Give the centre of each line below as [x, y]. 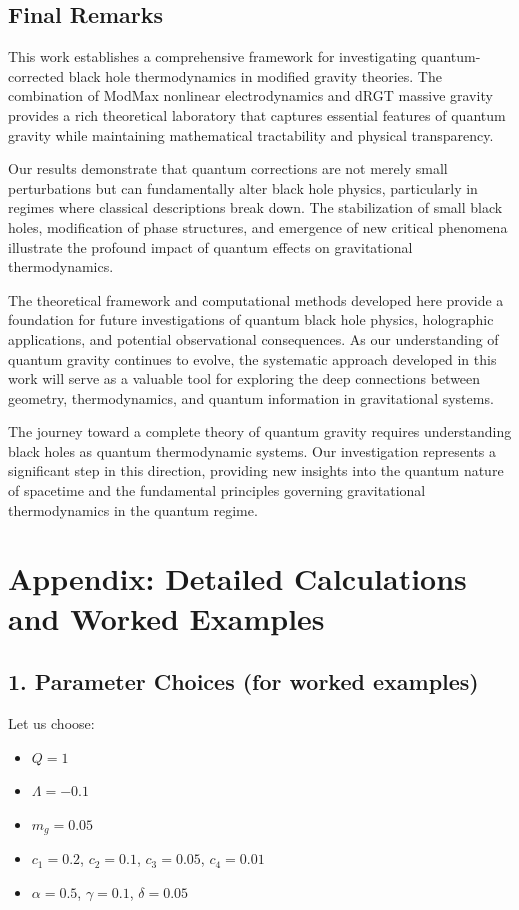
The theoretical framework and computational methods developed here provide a [256, 299]
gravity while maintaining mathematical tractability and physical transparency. [251, 134]
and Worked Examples [166, 617]
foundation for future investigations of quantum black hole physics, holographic [251, 319]
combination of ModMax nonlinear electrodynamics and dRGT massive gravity [250, 95]
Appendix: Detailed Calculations [237, 578]
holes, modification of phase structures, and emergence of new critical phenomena [258, 226]
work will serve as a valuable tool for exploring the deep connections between [244, 378]
